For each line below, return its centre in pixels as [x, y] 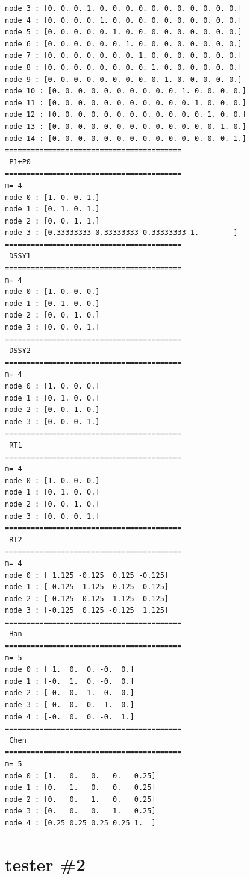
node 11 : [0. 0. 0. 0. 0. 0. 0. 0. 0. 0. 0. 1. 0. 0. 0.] [126, 103]
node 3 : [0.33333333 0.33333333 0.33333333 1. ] [121, 233]
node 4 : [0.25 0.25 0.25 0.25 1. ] [80, 823]
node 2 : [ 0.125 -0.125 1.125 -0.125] [87, 599]
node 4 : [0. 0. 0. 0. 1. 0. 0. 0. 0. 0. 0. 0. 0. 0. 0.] [123, 20]
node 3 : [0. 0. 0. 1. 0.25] [80, 811]
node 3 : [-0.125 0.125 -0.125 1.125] [87, 611]
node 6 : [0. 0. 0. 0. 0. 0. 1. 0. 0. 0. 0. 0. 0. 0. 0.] [123, 44]
